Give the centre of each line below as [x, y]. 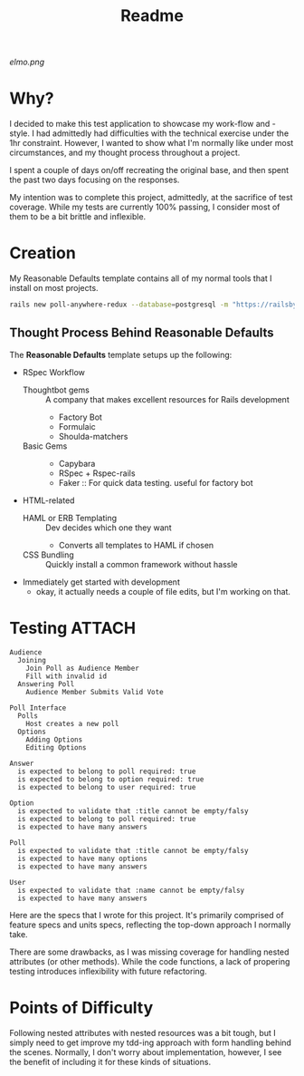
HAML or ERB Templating [70, 518]
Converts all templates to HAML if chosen [136, 545]
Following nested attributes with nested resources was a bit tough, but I [142, 1032]
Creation [43, 253]
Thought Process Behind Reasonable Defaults [142, 333]
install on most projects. [54, 288]
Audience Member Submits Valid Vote [95, 692]
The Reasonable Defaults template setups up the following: [121, 354]
